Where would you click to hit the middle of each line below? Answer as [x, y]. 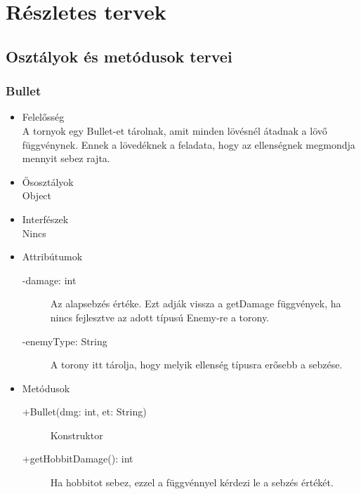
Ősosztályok [48, 181]
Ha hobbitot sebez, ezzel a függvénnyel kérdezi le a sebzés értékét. [192, 482]
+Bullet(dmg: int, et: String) [84, 412]
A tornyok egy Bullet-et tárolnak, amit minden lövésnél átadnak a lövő [175, 130]
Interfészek [45, 219]
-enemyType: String [65, 341]
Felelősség [43, 117]
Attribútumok [52, 256]
